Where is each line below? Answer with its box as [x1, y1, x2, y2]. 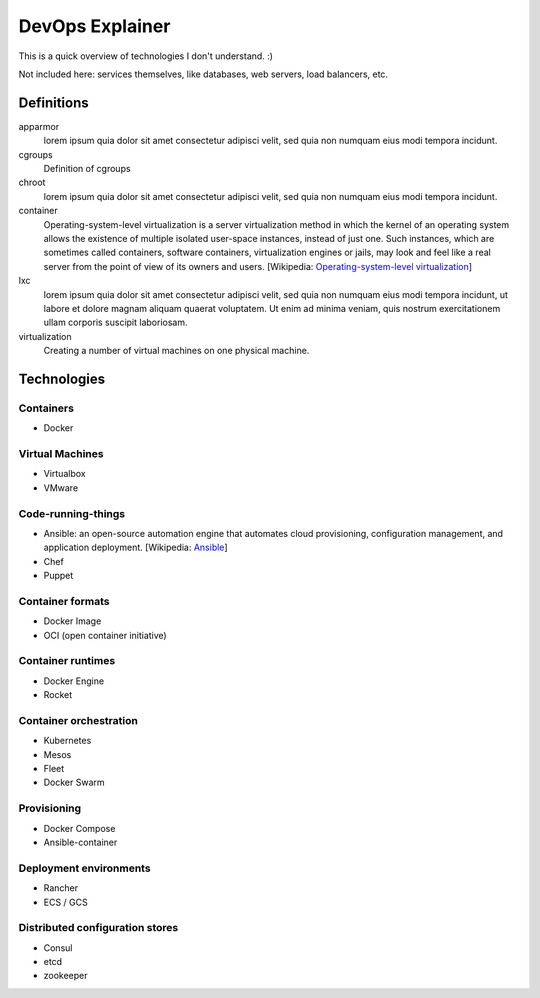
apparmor [18, 120, 60, 132]
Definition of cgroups [43, 163, 131, 175]
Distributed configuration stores [18, 921, 179, 935]
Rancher [43, 882, 79, 894]
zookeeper [43, 970, 89, 982]
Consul [43, 941, 73, 954]
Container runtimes [18, 654, 116, 668]
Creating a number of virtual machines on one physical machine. [43, 345, 310, 357]
